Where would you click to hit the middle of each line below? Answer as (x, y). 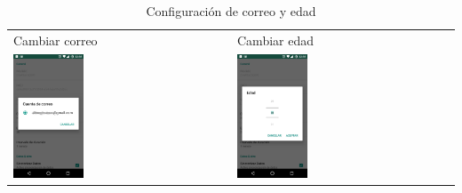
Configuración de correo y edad (231, 11)
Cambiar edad (275, 40)
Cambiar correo (56, 40)
